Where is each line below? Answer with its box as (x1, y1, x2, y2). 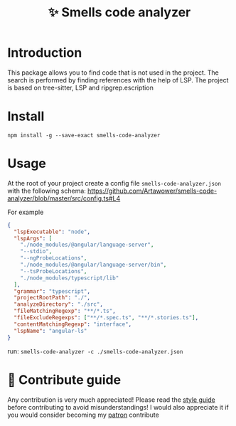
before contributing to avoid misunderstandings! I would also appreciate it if (7, 403, 229, 411)
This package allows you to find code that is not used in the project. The (7, 68, 219, 77)
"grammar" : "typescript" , (14, 287, 91, 295)
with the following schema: (7, 186, 87, 195)
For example (7, 208, 44, 216)
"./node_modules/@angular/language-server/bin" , (20, 261, 167, 269)
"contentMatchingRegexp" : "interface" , (14, 321, 132, 328)
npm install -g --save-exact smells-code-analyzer (7, 132, 161, 139)
